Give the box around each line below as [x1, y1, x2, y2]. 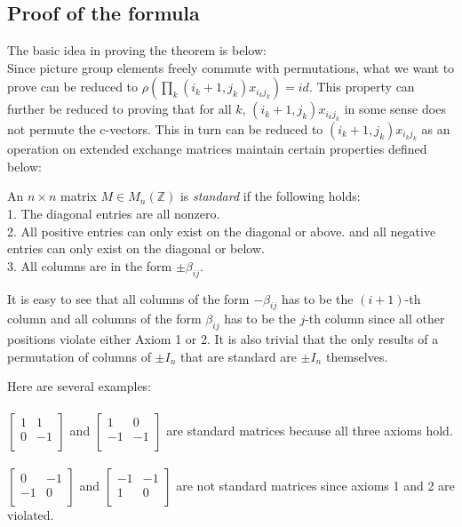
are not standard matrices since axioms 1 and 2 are [176, 476, 455, 495]
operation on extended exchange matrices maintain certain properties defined [7, 140, 427, 158]
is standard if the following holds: [179, 187, 361, 205]
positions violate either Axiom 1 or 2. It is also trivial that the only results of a [7, 330, 439, 348]
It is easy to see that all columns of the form [7, 289, 250, 307]
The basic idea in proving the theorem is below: [7, 41, 267, 60]
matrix [60, 187, 97, 205]
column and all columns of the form [7, 309, 202, 328]
